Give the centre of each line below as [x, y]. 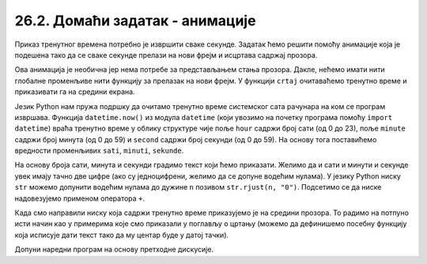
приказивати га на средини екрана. [75, 92]
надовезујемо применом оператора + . [80, 198]
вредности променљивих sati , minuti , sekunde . [99, 151]
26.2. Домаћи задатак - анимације [135, 21]
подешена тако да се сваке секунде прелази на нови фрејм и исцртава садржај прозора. [166, 55]
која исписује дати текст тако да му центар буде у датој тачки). [122, 235]
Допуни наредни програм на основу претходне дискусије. [114, 250]
